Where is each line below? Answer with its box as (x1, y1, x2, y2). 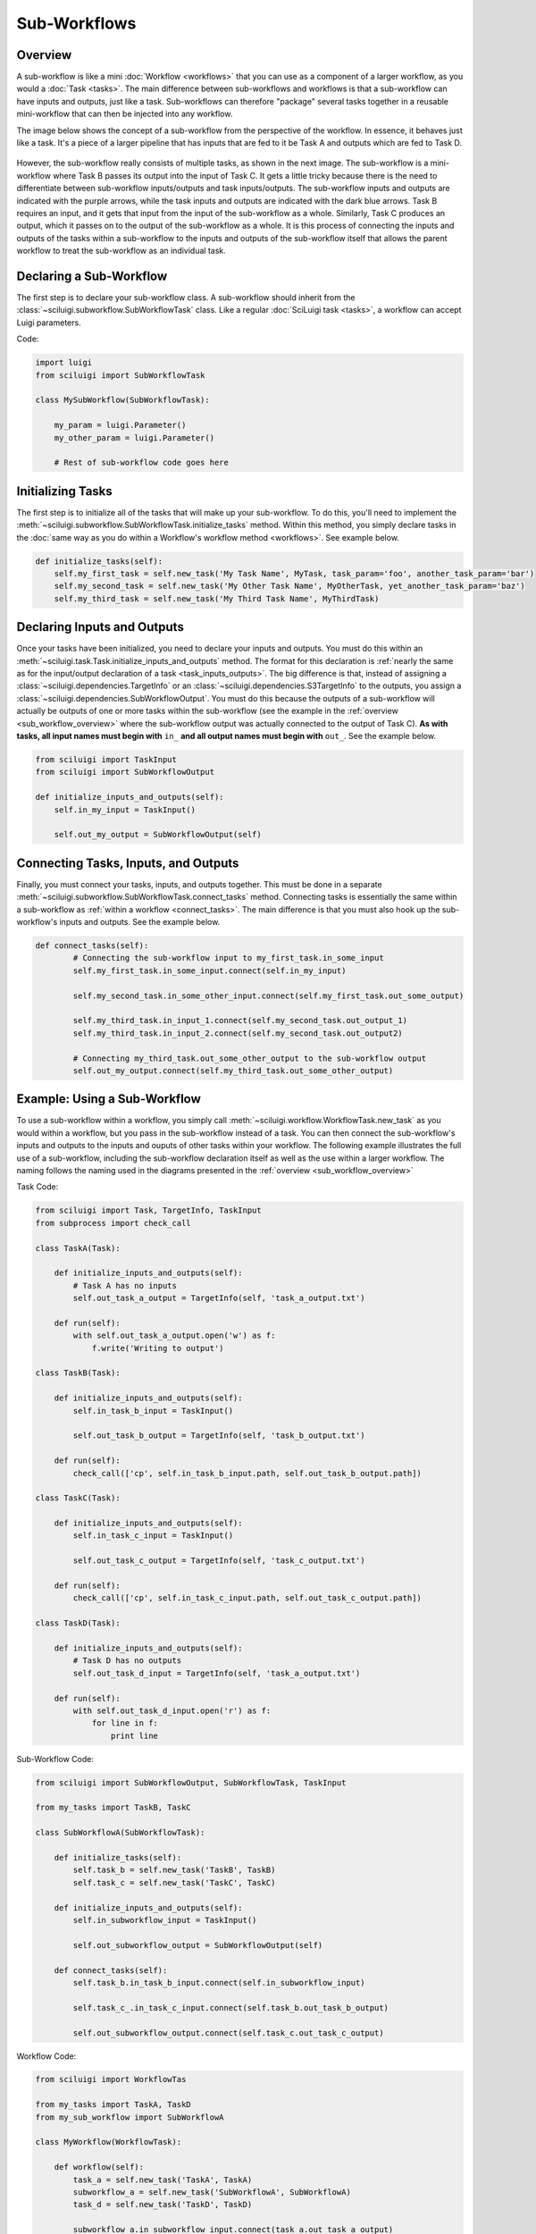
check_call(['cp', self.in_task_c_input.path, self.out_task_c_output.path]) (72, 1593, 422, 1603)
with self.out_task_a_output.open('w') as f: (72, 1331, 276, 1340)
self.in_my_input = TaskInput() (54, 804, 197, 815)
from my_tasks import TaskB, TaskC (35, 1802, 191, 1813)
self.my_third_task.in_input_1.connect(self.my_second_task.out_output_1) (72, 1015, 408, 1026)
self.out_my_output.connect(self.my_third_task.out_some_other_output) (72, 1065, 394, 1076)
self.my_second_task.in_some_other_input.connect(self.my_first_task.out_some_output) (72, 990, 465, 1001)
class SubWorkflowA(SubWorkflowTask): (35, 1827, 205, 1838)
